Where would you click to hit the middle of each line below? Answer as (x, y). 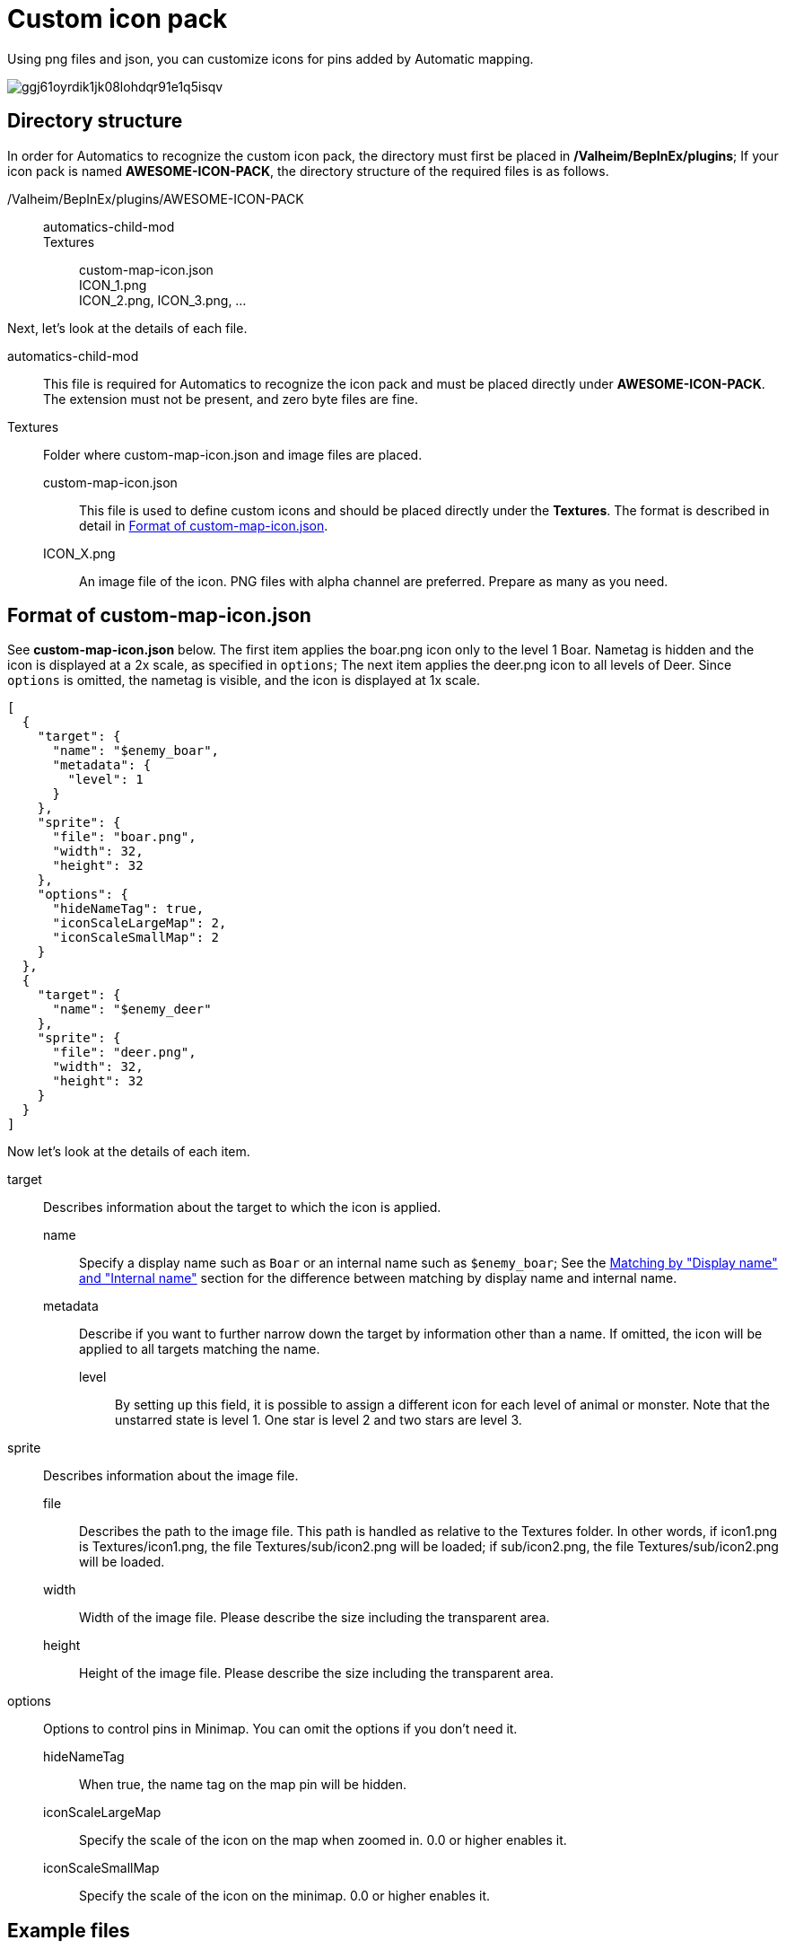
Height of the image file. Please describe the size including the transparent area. (317, 1673)
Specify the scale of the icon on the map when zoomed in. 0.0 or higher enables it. (323, 1840)
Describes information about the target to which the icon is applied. (242, 1207)
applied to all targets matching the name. (200, 1349)
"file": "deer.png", (124, 1053)
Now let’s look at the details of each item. (129, 1152)
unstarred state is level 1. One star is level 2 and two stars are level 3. (319, 1420)
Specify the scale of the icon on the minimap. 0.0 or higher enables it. (285, 1896)
